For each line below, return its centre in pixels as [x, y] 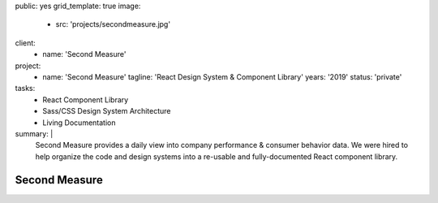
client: [25, 43]
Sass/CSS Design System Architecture [107, 111]
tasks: [25, 89]
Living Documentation [79, 123]
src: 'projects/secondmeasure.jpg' [113, 24]
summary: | [34, 133]
